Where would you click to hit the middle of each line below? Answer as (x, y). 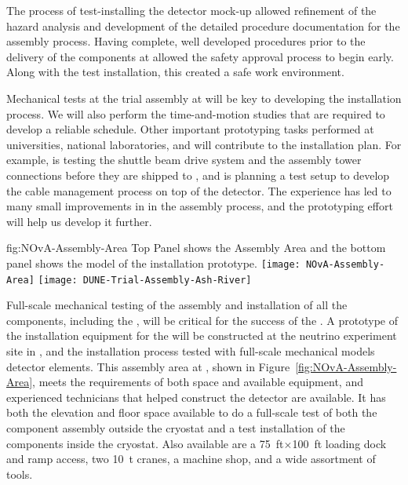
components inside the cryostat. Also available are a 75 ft (145, 443)
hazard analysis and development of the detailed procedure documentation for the (203, 26)
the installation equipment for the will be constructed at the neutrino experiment (202, 335)
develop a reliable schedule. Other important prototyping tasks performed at (190, 129)
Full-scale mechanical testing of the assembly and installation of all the (177, 305)
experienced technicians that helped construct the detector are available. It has (196, 397)
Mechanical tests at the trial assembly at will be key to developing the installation (204, 98)
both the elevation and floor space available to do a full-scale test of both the (192, 412)
